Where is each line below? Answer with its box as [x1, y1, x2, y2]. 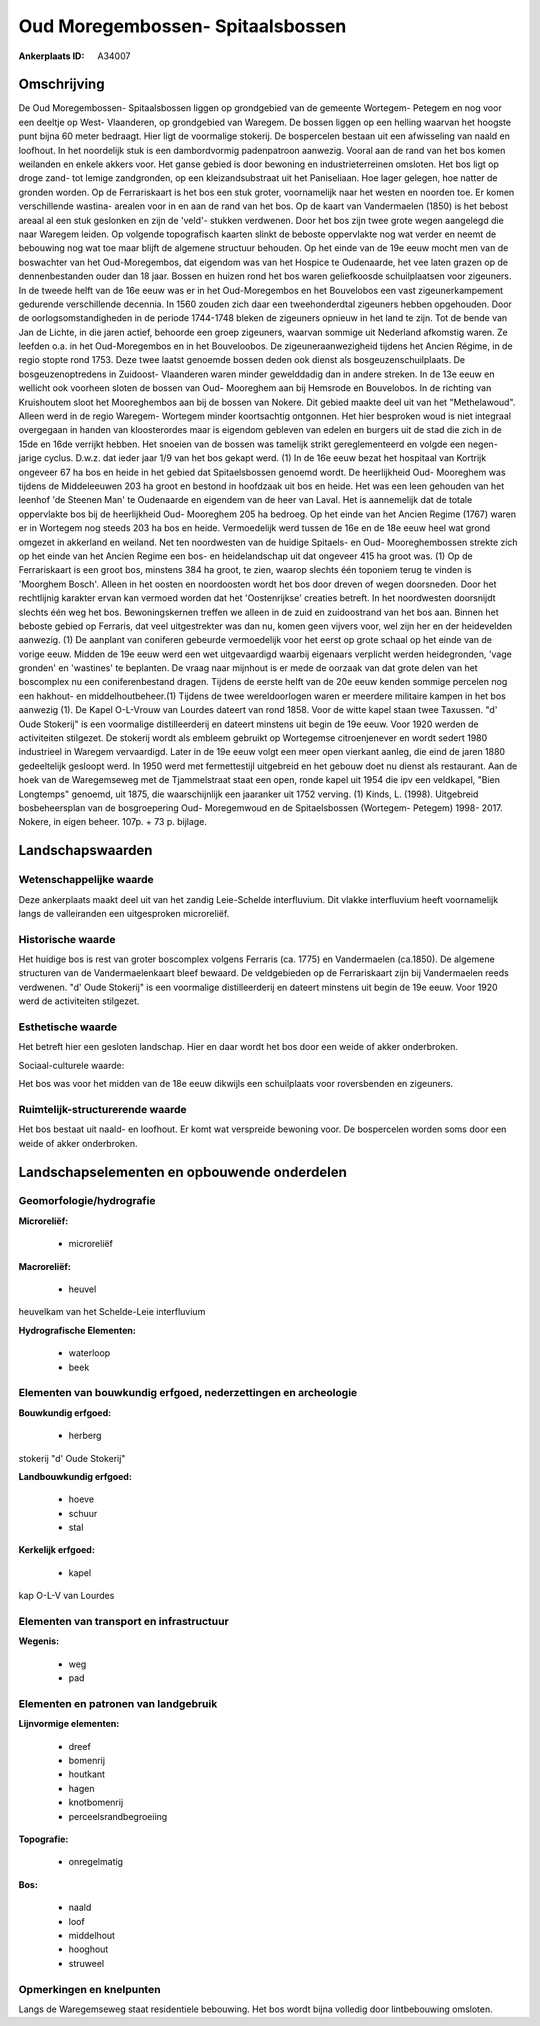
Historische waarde [18, 932, 116, 946]
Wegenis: [18, 1635, 60, 1647]
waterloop [68, 1347, 111, 1359]
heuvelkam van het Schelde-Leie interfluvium [18, 1306, 206, 1318]
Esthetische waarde [18, 1020, 118, 1034]
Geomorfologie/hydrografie [18, 1194, 156, 1208]
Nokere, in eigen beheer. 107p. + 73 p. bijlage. [18, 816, 207, 828]
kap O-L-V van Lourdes [18, 1590, 115, 1602]
